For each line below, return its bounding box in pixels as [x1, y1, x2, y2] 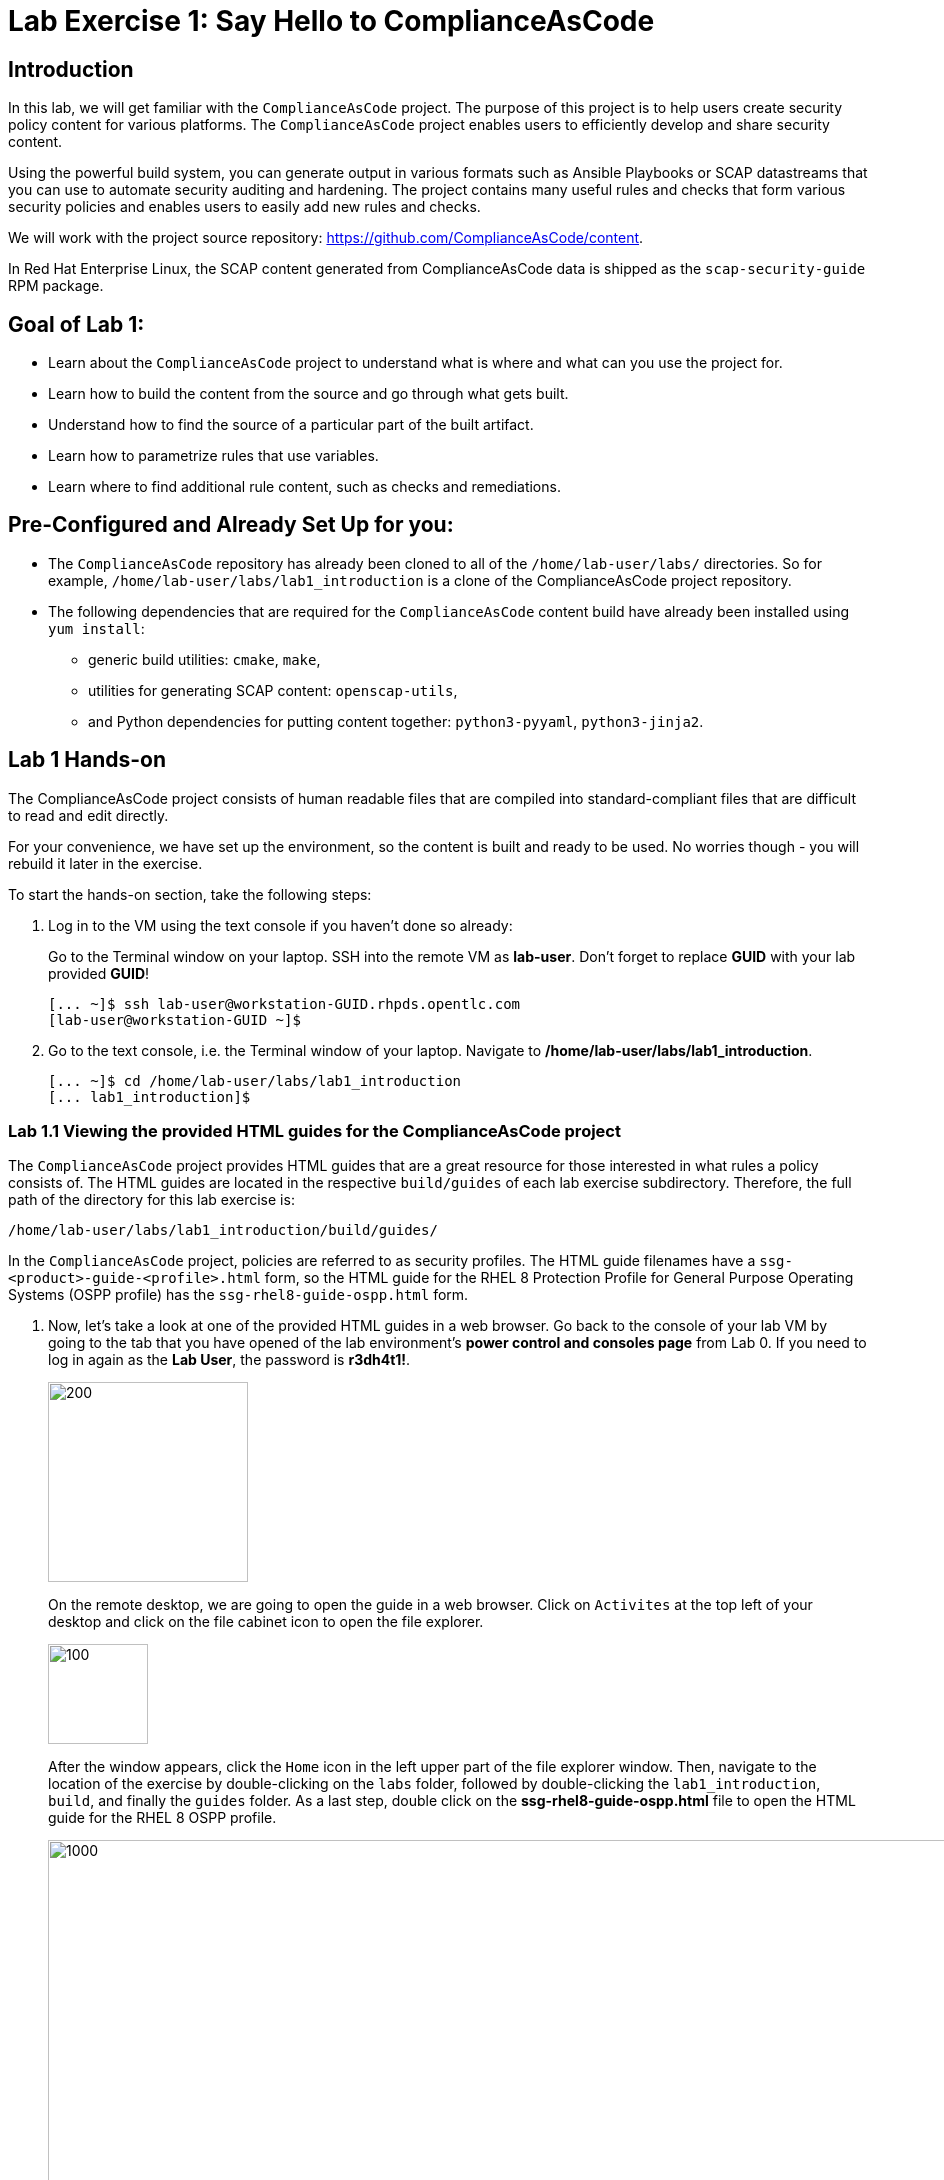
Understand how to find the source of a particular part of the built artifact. [48, 416, 534, 434]
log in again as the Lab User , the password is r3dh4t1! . [48, 1351, 411, 1369]
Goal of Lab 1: [8, 311, 145, 337]
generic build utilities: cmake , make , [88, 650, 321, 668]
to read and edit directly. [8, 806, 169, 824]
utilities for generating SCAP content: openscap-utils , [88, 681, 458, 699]
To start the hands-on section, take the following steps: [8, 885, 372, 903]
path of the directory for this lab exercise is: [8, 1191, 295, 1209]
